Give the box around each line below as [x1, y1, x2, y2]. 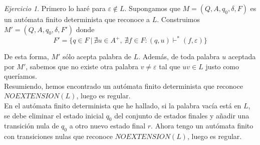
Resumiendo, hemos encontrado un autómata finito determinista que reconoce [4, 80, 243, 91]
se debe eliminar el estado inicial [4, 110, 104, 120]
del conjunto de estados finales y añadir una [114, 110, 249, 120]
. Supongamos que [124, 3, 180, 13]
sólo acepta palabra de [63, 51, 132, 62]
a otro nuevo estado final [69, 120, 146, 131]
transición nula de [4, 120, 59, 131]
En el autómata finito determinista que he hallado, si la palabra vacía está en [4, 100, 241, 111]
